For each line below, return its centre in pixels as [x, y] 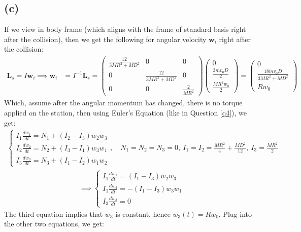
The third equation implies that [54, 214]
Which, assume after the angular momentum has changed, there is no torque [123, 103]
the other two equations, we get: [54, 224]
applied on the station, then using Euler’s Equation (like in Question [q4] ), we [125, 112]
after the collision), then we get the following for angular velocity [105, 39]
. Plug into [235, 214]
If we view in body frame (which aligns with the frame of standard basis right [125, 29]
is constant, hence [143, 214]
